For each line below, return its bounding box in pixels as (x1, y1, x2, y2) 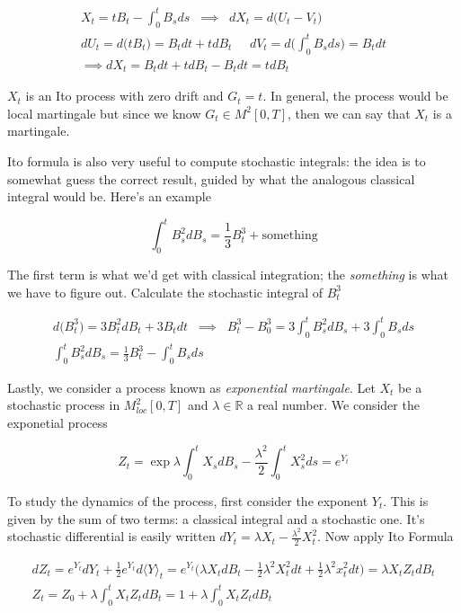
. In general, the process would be (262, 86, 448, 105)
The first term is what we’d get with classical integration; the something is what (7, 265, 448, 283)
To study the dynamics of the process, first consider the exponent (7, 491, 368, 510)
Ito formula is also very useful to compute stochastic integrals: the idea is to (7, 151, 426, 170)
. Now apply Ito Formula (317, 527, 454, 546)
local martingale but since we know (7, 103, 201, 122)
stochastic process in (7, 395, 120, 414)
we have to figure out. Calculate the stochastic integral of (7, 282, 323, 301)
